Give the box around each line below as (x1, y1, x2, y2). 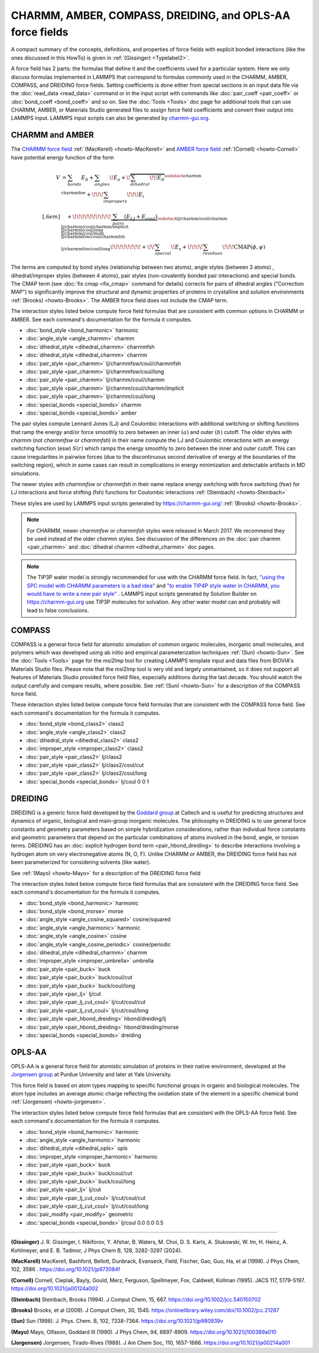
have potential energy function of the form (11, 154, 115, 161)
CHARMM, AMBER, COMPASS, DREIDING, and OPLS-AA (11, 9, 291, 22)
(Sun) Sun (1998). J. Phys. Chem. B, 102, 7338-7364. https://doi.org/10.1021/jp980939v (11, 1318, 224, 1325)
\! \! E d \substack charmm (149, 173, 202, 182)
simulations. (11, 470, 41, 477)
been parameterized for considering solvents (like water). (11, 859, 151, 866)
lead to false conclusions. (27, 607, 89, 614)
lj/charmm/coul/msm (61, 230, 105, 236)
